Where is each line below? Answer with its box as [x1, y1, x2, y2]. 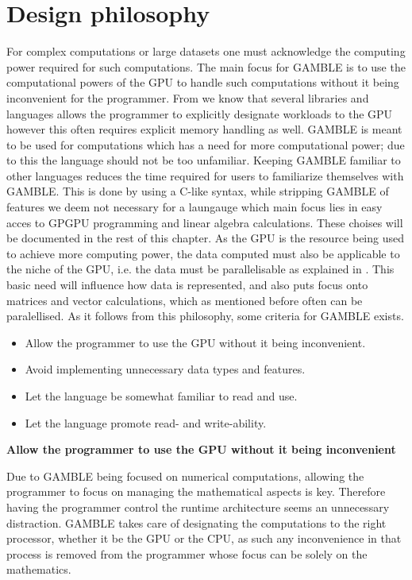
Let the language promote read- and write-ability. [25, 414, 267, 431]
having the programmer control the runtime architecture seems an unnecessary [6, 498, 390, 515]
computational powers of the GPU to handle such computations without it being [6, 74, 399, 91]
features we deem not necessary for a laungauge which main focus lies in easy [6, 199, 383, 215]
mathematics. [6, 561, 71, 578]
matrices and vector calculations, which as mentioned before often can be [6, 292, 363, 308]
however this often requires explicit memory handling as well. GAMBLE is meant [6, 121, 402, 137]
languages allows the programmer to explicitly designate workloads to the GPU [6, 105, 393, 122]
